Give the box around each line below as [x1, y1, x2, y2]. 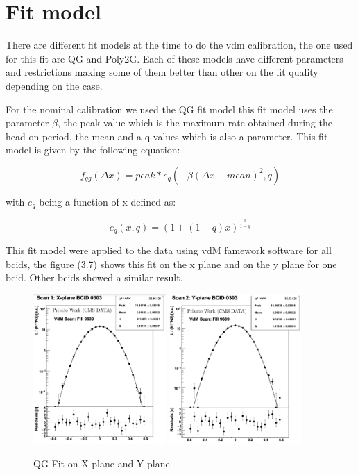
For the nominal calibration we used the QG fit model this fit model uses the [6, 101, 333, 116]
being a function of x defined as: [39, 194, 176, 208]
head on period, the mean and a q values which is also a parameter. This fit [6, 128, 328, 143]
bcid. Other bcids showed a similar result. [6, 270, 183, 285]
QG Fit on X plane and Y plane [33, 456, 170, 471]
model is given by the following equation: [6, 142, 180, 157]
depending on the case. [6, 78, 103, 92]
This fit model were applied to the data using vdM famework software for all [6, 243, 332, 258]
